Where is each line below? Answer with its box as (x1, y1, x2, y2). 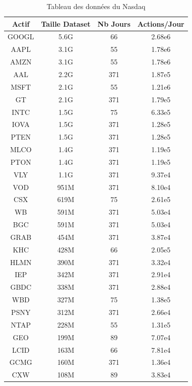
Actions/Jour (137, 18, 184, 29)
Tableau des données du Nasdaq (46, 1, 146, 11)
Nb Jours (97, 18, 131, 29)
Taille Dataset (41, 18, 91, 29)
